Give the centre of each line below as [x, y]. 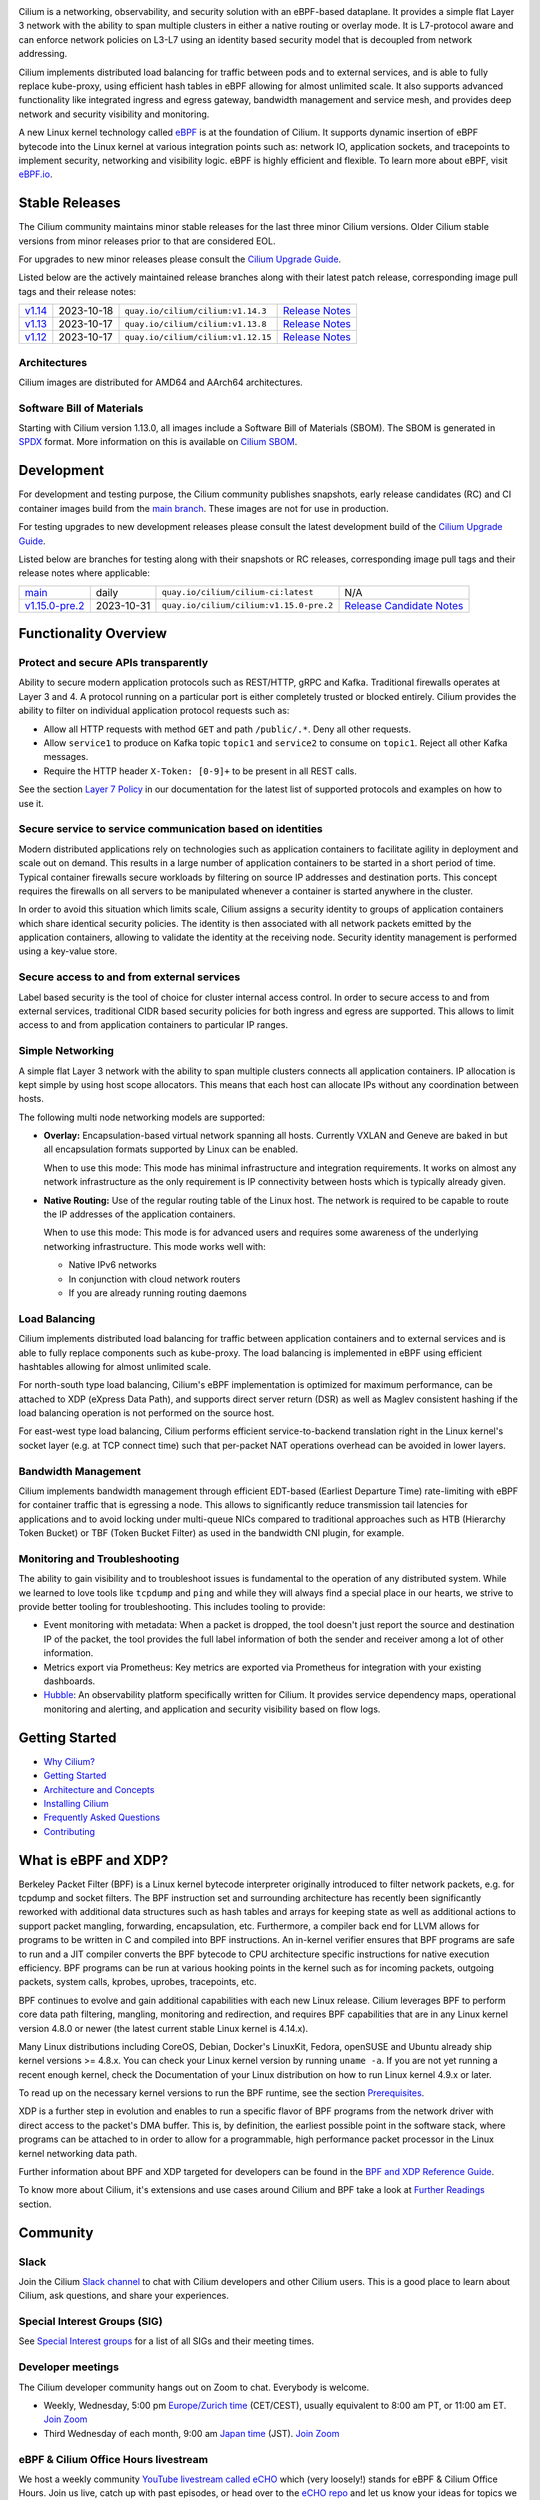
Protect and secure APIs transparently [113, 663]
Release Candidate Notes [404, 605]
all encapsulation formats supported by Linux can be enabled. [171, 1149]
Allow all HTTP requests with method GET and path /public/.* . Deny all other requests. [227, 729]
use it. [31, 803]
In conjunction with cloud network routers [154, 1279]
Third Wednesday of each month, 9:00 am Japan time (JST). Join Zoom [191, 2433]
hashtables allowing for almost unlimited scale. [115, 1366]
